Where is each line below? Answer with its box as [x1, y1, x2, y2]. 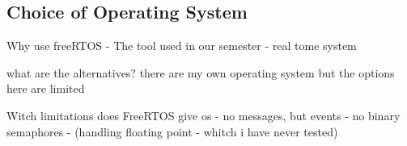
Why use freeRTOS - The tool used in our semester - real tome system [6, 37, 357, 54]
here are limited [6, 80, 85, 97]
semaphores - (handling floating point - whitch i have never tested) [6, 123, 338, 140]
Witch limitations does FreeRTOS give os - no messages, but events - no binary [6, 106, 401, 123]
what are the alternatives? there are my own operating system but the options [6, 64, 395, 81]
